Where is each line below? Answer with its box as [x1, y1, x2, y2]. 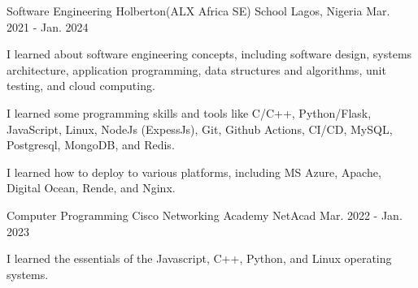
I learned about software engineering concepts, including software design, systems [7, 45, 412, 62]
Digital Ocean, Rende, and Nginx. [7, 179, 176, 196]
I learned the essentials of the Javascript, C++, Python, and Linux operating [7, 250, 392, 267]
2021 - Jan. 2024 [7, 18, 89, 35]
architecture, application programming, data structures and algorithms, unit [7, 61, 386, 78]
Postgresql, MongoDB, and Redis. [7, 136, 175, 153]
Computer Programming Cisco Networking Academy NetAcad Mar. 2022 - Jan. [7, 206, 403, 223]
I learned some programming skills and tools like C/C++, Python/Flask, [7, 104, 372, 121]
